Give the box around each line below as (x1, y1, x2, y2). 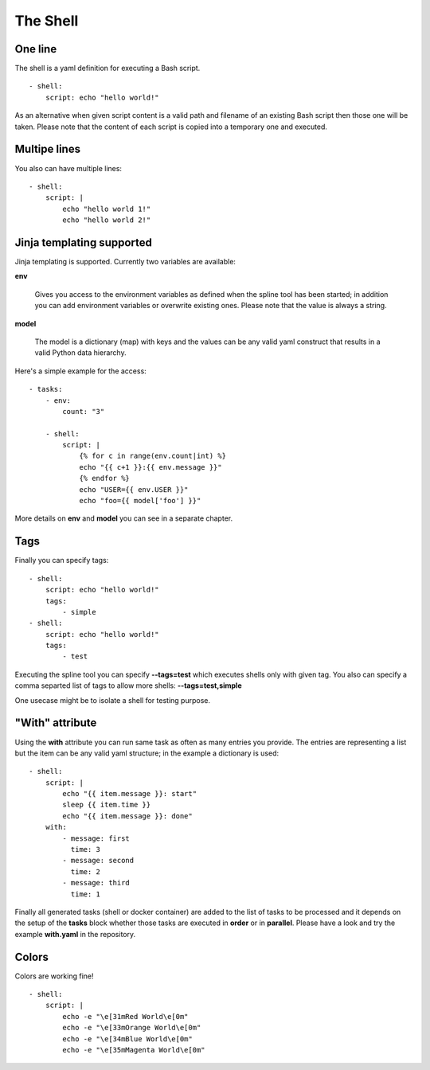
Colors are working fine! (14, 971, 94, 981)
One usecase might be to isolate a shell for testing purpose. (14, 695, 211, 705)
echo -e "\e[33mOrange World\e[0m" (62, 1023, 201, 1033)
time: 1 (70, 889, 101, 899)
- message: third (62, 878, 131, 888)
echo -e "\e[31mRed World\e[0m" (62, 1012, 189, 1021)
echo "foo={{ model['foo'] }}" (79, 496, 201, 506)
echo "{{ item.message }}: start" (62, 789, 197, 799)
